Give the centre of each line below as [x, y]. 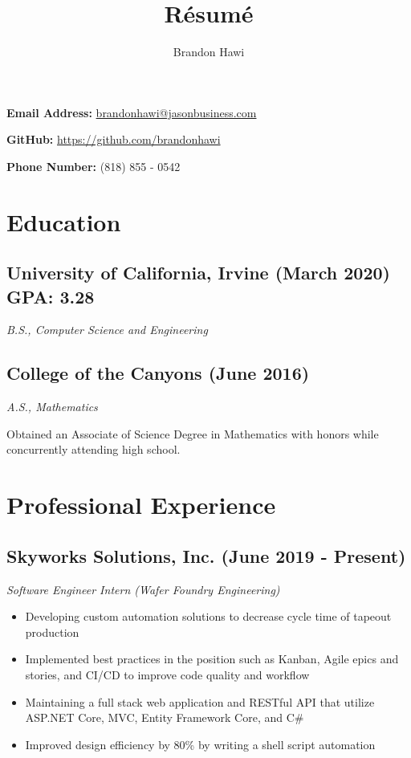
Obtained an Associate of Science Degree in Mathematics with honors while [193, 433]
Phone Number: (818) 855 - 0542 [94, 166]
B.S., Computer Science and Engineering [107, 330]
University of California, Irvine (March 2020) [198, 273]
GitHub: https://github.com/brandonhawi [114, 139]
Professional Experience [141, 505]
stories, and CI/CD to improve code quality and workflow [167, 674]
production [52, 632]
